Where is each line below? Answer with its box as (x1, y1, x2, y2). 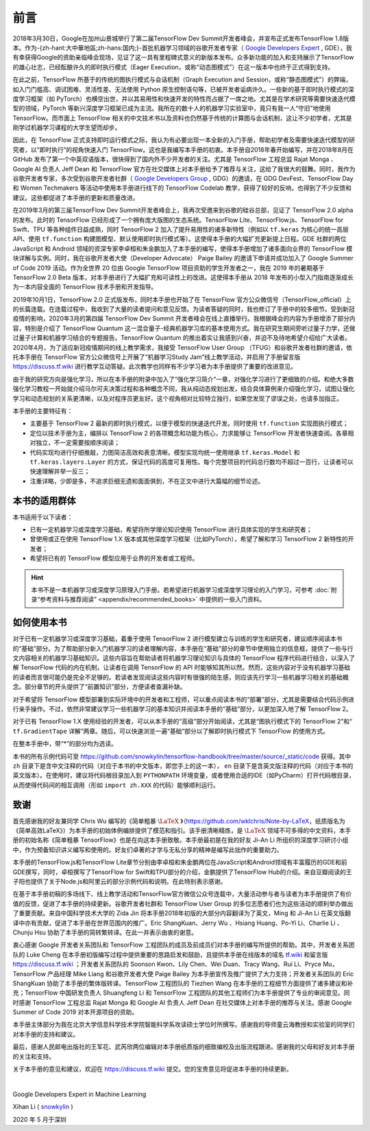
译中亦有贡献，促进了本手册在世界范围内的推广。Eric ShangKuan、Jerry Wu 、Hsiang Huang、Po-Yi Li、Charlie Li (12, 919, 336, 927)
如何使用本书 (12, 617, 67, 628)
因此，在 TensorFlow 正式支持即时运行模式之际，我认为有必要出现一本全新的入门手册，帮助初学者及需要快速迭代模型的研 (12, 136, 356, 144)
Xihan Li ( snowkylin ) (12, 1103, 73, 1111)
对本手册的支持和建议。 (12, 1030, 79, 1038)
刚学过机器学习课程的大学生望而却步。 (12, 123, 121, 132)
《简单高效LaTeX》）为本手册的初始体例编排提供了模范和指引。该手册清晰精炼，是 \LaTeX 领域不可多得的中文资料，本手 (12, 826, 351, 835)
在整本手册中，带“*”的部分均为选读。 (12, 740, 118, 748)
